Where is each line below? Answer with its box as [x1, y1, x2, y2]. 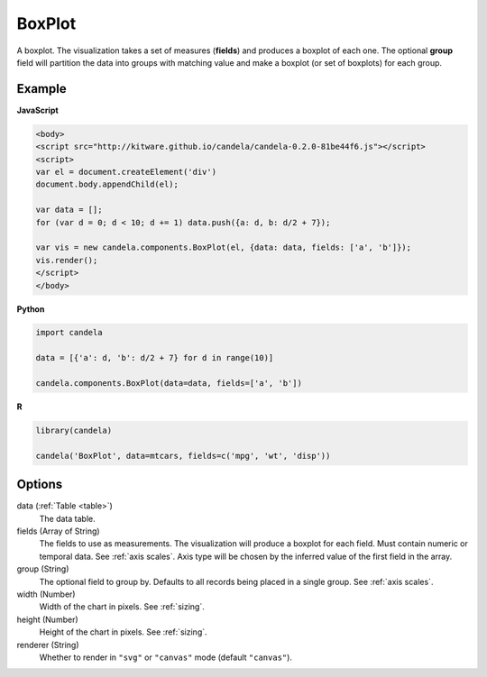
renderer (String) [16, 639, 80, 650]
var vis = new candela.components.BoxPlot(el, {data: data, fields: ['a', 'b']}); [35, 242, 412, 252]
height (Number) [16, 614, 78, 625]
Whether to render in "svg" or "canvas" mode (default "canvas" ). [39, 652, 293, 663]
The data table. [39, 513, 96, 524]
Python [16, 303, 45, 315]
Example [16, 81, 67, 96]
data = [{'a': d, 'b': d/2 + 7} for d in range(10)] [35, 352, 274, 363]
